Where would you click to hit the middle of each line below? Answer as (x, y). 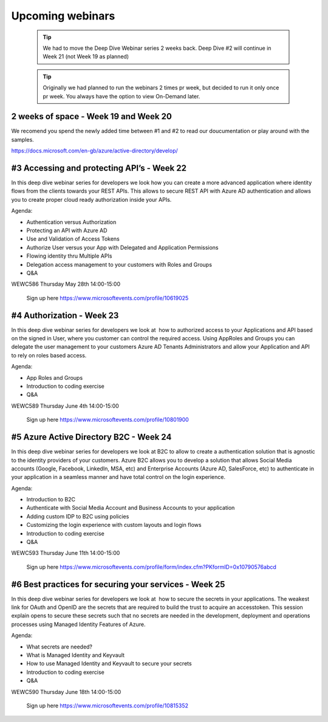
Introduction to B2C (51, 500)
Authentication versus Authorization (71, 222)
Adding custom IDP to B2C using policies (78, 516)
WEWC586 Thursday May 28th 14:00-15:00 (66, 284)
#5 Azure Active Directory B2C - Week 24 (91, 437)
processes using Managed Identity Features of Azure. (78, 624)
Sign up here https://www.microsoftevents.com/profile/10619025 (108, 298)
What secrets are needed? (60, 647)
